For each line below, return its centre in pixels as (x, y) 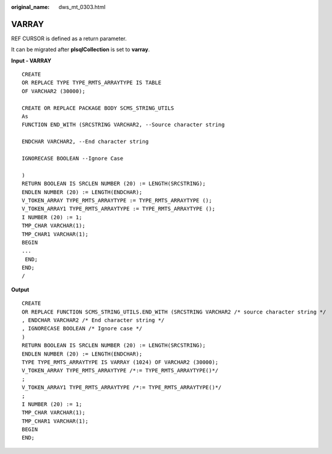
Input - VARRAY (31, 61)
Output (20, 289)
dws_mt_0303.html (82, 7)
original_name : (30, 7)
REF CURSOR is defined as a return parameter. (69, 38)
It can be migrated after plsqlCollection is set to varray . (81, 50)
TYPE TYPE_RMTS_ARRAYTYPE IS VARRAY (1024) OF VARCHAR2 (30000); (120, 362)
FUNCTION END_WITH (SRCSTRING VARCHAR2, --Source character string (123, 125)
